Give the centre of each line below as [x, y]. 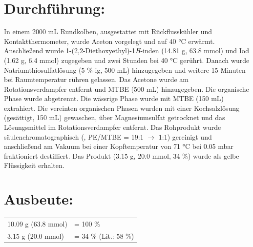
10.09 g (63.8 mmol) [37, 223]
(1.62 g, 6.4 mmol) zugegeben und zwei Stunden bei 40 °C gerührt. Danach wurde [127, 60]
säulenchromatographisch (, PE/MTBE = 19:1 [74, 136]
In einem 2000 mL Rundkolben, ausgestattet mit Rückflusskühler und [108, 31]
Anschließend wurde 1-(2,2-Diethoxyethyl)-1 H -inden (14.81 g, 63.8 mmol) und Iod [126, 51]
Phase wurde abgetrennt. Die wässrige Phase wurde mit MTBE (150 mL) [114, 98]
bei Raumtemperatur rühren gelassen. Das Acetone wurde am [96, 79]
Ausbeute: [39, 199]
